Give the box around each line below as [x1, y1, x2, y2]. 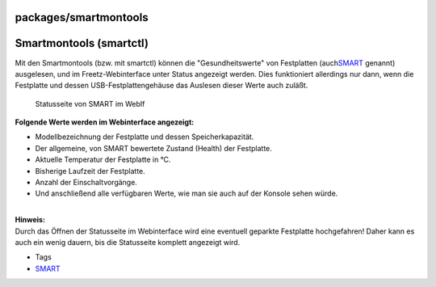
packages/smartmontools [15, 11, 149, 24]
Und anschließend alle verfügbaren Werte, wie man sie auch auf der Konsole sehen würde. [35, 188, 338, 198]
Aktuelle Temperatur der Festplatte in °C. [35, 154, 171, 165]
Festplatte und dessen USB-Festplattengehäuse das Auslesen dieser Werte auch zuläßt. [15, 81, 308, 91]
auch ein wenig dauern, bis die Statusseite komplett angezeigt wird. [15, 238, 241, 247]
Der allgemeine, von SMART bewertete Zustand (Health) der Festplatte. [35, 143, 272, 153]
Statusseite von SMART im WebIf [35, 99, 145, 108]
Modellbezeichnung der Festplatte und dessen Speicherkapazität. [35, 132, 254, 141]
